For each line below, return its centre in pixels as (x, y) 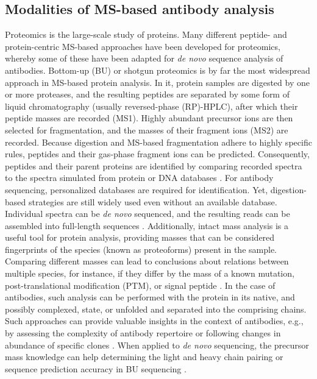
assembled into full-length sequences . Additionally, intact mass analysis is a (147, 225)
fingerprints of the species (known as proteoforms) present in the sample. (141, 249)
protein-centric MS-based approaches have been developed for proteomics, (143, 46)
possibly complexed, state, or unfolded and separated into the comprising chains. (156, 309)
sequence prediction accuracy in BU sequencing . (96, 368)
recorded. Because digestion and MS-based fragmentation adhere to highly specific (158, 142)
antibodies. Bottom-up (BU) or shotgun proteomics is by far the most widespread (158, 70)
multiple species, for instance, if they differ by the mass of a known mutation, (150, 273)
